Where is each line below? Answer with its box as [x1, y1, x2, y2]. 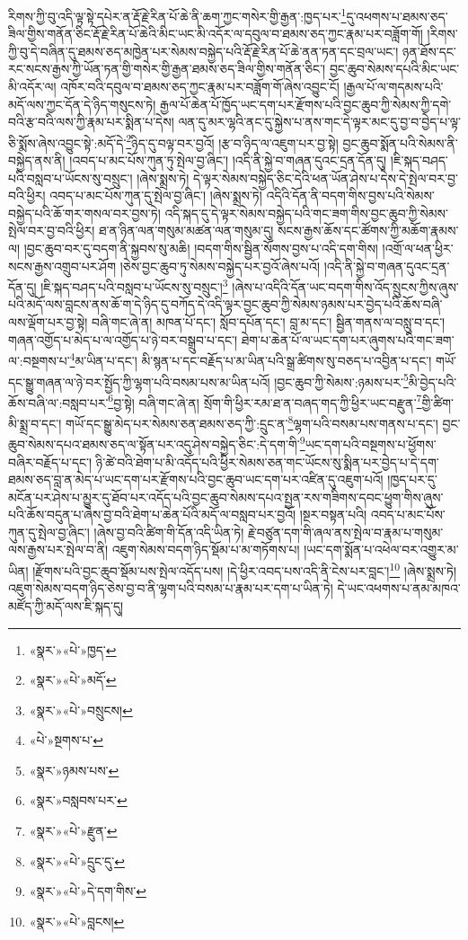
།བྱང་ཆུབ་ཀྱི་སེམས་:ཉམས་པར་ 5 [274, 369, 409, 391]
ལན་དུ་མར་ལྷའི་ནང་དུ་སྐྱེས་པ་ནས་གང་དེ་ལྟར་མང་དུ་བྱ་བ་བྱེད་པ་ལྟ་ [178, 112, 461, 131]
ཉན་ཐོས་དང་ [402, 41, 456, 60]
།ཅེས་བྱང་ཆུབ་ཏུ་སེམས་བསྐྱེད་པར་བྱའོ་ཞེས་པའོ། [119, 256, 321, 275]
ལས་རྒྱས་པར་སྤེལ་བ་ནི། [8, 540, 109, 559]
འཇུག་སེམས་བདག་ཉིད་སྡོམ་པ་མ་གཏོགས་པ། [111, 540, 300, 559]
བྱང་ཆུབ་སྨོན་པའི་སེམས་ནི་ [342, 133, 458, 152]
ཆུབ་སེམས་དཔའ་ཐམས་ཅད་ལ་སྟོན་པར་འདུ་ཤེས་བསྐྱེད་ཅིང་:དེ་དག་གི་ [8, 434, 300, 453]
